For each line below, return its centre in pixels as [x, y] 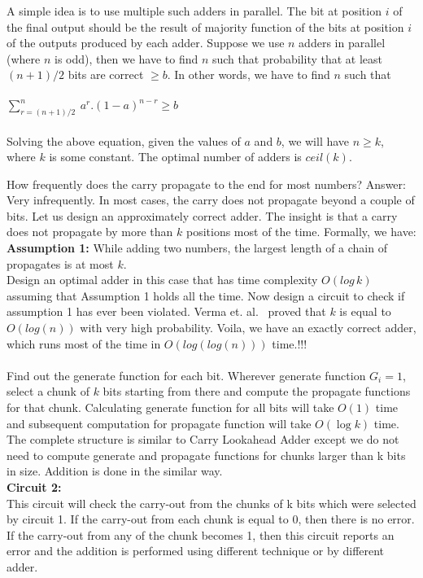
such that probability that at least [297, 58]
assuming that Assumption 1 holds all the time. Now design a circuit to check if [206, 295]
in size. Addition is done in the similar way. [115, 471]
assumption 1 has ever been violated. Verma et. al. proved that [166, 311]
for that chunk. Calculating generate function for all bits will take [170, 407]
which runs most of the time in [84, 343]
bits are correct [106, 74]
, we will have [315, 140]
